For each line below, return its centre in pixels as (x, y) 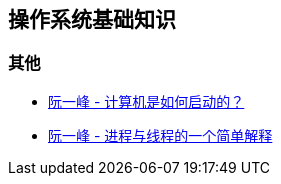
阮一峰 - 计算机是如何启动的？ (146, 101)
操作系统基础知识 (92, 19)
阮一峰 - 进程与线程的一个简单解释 (160, 135)
